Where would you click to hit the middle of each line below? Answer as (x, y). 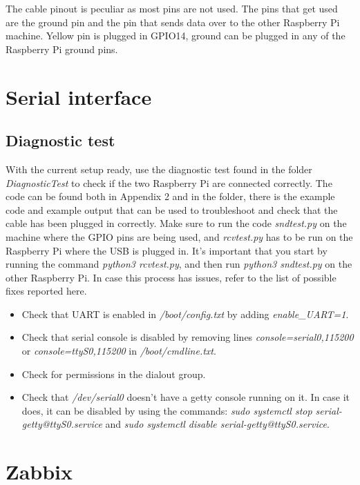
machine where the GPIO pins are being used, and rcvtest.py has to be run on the (179, 236)
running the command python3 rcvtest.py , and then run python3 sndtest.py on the (179, 264)
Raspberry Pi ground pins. (62, 49)
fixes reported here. (46, 291)
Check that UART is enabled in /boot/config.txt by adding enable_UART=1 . (185, 314)
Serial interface (79, 96)
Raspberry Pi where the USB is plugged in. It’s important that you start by (167, 250)
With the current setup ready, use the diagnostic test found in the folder (159, 169)
